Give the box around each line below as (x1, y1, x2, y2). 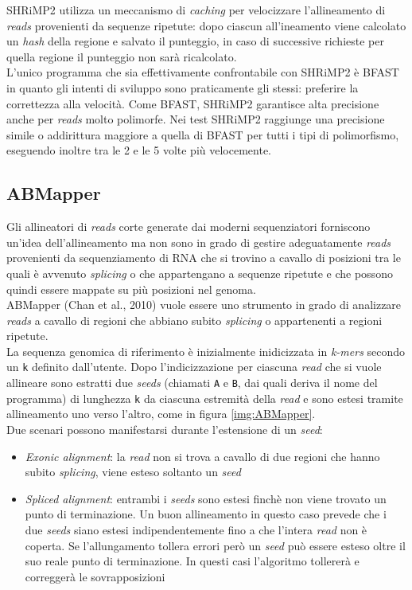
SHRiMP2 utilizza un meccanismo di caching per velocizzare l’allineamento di (6, 2, 386, 18)
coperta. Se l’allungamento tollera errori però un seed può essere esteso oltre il (25, 537, 406, 553)
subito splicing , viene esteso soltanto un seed (25, 463, 241, 480)
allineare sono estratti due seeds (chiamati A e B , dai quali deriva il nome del (6, 374, 378, 391)
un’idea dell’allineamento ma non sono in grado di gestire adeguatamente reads (6, 233, 391, 250)
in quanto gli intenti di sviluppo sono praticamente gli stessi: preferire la (6, 79, 359, 96)
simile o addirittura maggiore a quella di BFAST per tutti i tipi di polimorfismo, (6, 126, 399, 143)
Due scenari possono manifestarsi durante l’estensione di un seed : (6, 421, 323, 438)
